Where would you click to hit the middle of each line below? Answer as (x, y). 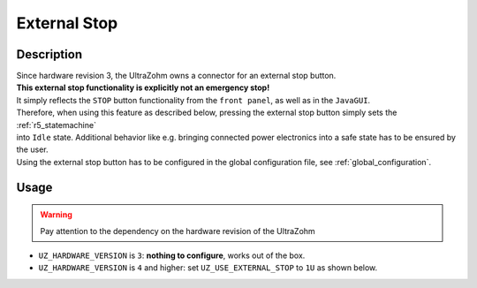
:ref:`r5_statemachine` (57, 125)
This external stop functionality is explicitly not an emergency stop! (143, 87)
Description (49, 54)
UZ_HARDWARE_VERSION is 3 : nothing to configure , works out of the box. (172, 255)
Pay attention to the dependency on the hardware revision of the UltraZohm (178, 231)
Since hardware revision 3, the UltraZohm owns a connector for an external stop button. (176, 76)
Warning (56, 215)
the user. (32, 149)
